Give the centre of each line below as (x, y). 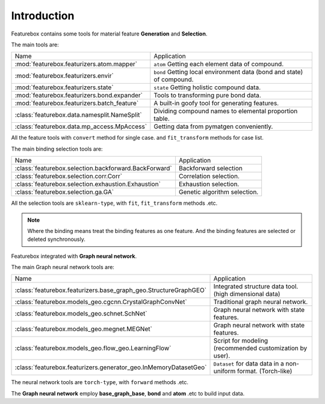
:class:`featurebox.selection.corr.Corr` (69, 176)
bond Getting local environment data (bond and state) (228, 72)
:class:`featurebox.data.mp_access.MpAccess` (81, 126)
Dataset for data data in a (249, 364)
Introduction (43, 16)
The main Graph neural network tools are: (63, 267)
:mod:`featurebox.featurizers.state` (64, 87)
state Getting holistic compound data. (207, 87)
